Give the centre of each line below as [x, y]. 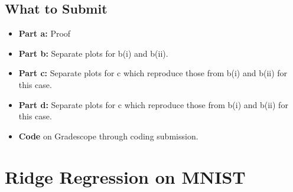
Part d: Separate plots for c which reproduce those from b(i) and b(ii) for [153, 104]
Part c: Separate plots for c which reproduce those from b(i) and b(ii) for [153, 73]
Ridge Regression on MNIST [125, 176]
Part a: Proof [45, 33]
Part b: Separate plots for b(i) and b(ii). [93, 53]
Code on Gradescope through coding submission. [108, 136]
